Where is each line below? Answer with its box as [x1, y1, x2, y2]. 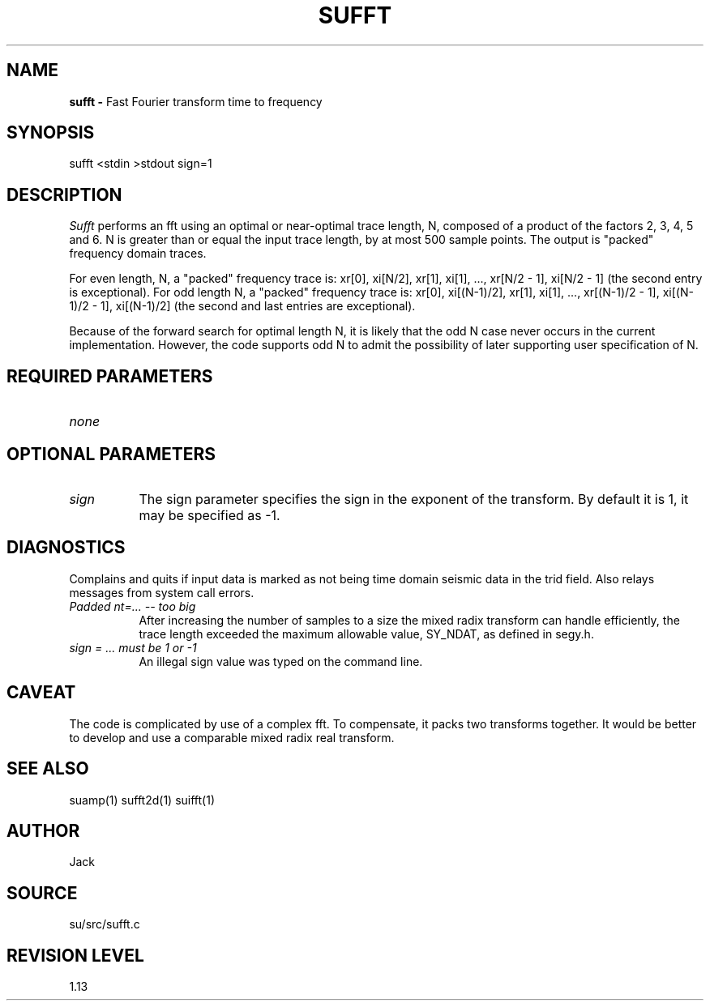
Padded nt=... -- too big [69, 599, 196, 613]
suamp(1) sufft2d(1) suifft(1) [69, 792, 216, 807]
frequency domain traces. [69, 246, 207, 261]
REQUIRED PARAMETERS [6, 365, 213, 386]
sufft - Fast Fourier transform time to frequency [69, 94, 323, 109]
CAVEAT [6, 682, 76, 703]
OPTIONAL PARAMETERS [6, 443, 216, 464]
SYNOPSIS [6, 122, 95, 143]
